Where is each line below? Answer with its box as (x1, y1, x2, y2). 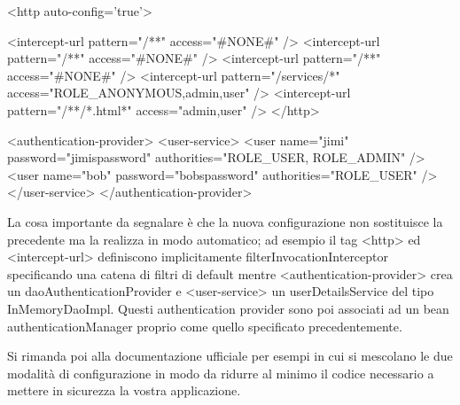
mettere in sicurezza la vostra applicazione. (7, 381, 241, 400)
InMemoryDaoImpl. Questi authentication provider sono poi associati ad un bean (7, 299, 449, 317)
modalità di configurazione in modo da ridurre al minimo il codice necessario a (7, 363, 434, 382)
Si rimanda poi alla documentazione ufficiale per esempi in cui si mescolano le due (7, 347, 453, 365)
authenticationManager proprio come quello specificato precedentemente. (7, 316, 402, 335)
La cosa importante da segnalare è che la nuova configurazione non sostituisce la (7, 212, 443, 230)
